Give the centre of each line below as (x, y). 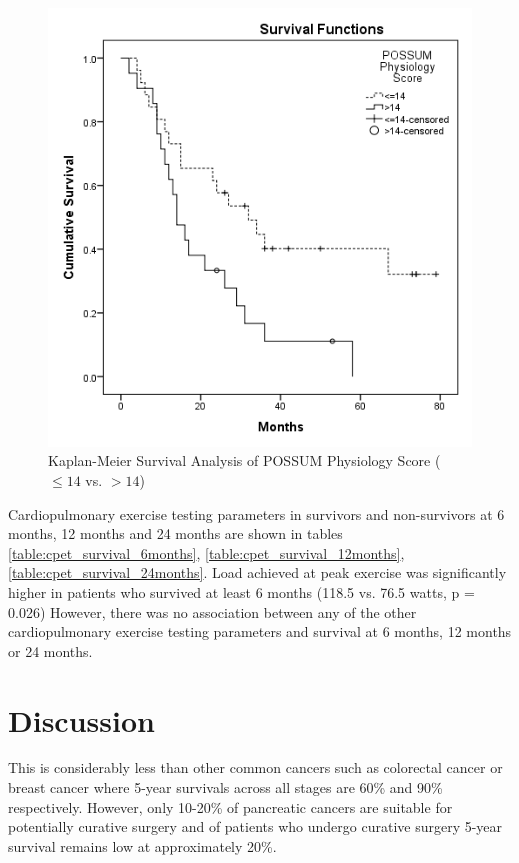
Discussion (81, 719)
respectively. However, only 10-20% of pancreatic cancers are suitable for (230, 806)
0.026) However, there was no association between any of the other (212, 611)
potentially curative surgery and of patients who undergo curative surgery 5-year (255, 826)
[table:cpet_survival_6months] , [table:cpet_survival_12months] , (206, 552)
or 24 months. (50, 650)
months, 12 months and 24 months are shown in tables (175, 533)
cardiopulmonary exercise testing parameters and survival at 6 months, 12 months (260, 631)
